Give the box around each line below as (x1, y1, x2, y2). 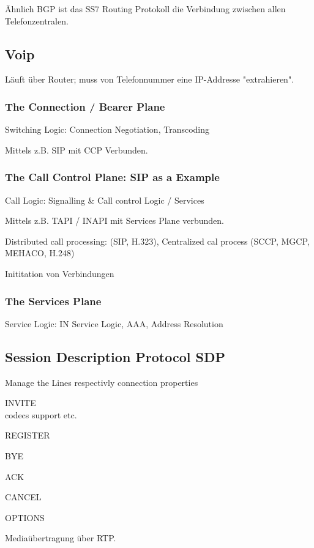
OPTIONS (5, 511, 45, 524)
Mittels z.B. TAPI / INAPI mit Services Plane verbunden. (5, 214, 225, 227)
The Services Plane (5, 293, 102, 308)
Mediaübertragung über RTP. (5, 531, 116, 544)
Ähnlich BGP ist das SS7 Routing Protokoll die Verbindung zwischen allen (5, 2, 286, 15)
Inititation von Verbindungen (5, 267, 114, 280)
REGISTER (5, 429, 50, 442)
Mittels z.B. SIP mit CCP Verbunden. (5, 143, 148, 156)
